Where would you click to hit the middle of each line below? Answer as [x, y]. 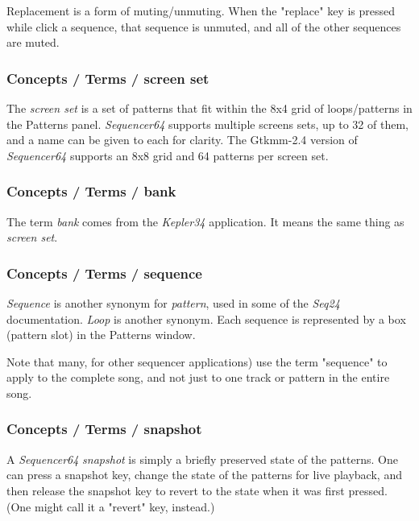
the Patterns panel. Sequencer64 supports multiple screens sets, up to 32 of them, [207, 124]
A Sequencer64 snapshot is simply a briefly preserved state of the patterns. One [202, 459]
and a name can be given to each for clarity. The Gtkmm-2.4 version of [182, 140]
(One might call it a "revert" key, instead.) [111, 506]
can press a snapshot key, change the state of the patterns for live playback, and [204, 475]
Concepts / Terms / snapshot [104, 429]
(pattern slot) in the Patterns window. [101, 335]
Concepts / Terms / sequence [104, 273]
